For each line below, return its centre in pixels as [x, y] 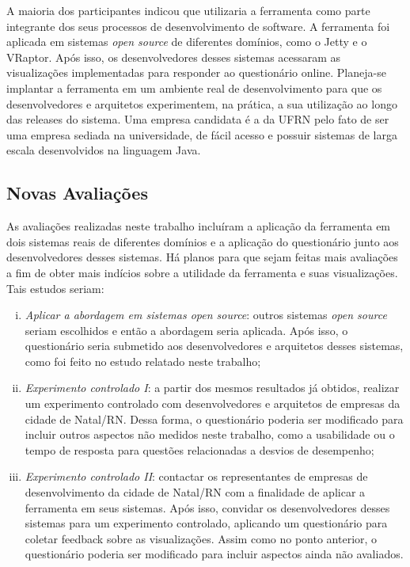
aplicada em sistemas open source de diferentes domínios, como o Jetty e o [187, 42]
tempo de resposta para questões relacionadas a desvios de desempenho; [199, 449]
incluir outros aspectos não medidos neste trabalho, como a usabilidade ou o [210, 434]
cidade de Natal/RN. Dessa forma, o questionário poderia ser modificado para [214, 419]
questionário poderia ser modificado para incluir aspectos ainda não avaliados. [214, 554]
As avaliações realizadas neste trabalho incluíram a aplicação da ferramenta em [199, 226]
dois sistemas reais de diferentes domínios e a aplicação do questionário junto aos [203, 241]
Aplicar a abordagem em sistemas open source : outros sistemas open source [206, 315]
